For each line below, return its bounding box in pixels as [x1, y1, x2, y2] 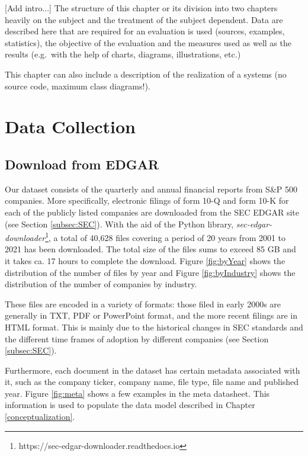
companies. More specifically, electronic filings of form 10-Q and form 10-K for [5, 194, 289, 207]
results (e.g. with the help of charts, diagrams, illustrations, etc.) [5, 48, 241, 60]
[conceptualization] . [5, 410, 75, 423]
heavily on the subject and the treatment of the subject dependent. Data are [5, 13, 283, 25]
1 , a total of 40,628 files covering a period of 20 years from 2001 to [45, 230, 286, 243]
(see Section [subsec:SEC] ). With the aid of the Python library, [5, 217, 234, 230]
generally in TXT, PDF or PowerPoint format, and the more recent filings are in [5, 309, 298, 322]
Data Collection [5, 114, 136, 139]
